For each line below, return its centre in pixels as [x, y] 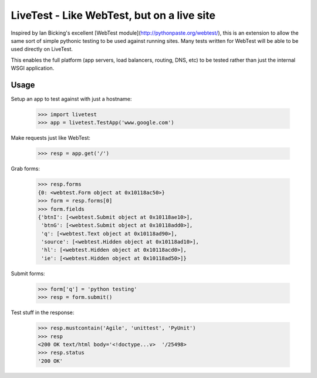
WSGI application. [33, 68]
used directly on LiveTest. [42, 49]
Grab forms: [26, 169]
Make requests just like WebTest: [51, 138]
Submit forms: [28, 274]
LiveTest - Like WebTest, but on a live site [113, 15]
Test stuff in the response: [43, 313]
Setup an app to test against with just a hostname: [71, 99]
